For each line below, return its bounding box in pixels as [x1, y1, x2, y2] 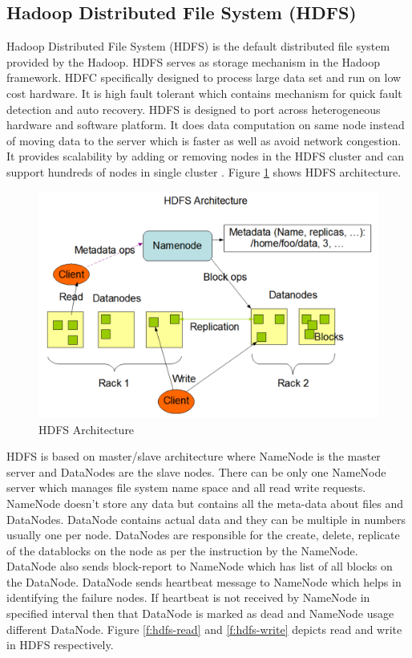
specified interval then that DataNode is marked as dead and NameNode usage [6, 605, 394, 622]
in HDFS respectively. [6, 636, 114, 653]
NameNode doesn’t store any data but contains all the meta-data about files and [6, 494, 404, 511]
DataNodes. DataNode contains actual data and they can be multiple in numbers [6, 510, 406, 527]
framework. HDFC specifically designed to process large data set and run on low [6, 69, 402, 86]
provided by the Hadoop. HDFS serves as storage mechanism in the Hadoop [6, 53, 380, 70]
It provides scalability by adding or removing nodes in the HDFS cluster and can [6, 148, 404, 164]
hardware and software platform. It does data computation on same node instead [6, 116, 405, 133]
